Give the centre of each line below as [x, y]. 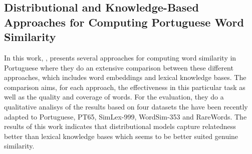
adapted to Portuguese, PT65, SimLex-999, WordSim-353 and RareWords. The [125, 116]
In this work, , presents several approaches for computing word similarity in [120, 57]
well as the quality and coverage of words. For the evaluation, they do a [114, 97]
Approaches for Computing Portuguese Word [124, 22]
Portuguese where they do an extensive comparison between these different [119, 67]
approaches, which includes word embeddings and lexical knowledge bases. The [125, 77]
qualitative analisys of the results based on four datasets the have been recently [126, 106]
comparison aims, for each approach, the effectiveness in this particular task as [125, 87]
